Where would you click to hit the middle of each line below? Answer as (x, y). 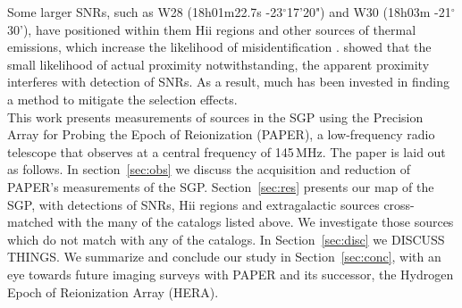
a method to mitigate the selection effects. (122, 99)
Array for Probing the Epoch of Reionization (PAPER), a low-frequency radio (221, 134)
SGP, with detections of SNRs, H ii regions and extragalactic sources (193, 204)
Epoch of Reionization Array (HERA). (113, 291)
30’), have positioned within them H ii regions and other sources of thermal (212, 29)
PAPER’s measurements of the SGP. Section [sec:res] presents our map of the (221, 186)
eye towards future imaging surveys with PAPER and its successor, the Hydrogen (231, 274)
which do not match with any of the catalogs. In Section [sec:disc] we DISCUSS (226, 239)
